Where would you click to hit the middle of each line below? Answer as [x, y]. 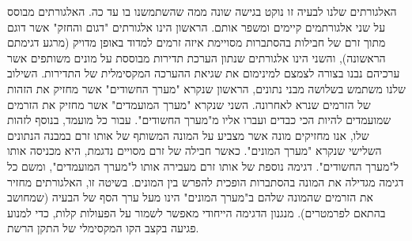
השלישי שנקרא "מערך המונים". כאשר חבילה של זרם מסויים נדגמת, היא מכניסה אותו [195, 151]
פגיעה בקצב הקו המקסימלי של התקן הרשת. [103, 228]
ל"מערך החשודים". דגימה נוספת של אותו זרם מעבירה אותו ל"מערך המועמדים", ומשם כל [203, 166]
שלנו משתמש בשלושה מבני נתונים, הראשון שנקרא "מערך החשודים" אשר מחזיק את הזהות [207, 88]
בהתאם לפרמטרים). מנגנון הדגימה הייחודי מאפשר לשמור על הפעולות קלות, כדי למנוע [197, 212]
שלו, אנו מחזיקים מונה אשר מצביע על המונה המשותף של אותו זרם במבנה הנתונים [188, 135]
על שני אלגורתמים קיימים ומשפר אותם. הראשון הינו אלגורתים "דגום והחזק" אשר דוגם [197, 26]
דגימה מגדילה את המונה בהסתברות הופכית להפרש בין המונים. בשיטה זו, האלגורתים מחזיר [206, 181]
